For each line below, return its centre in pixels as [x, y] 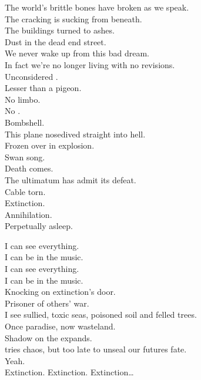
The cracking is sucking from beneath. [73, 19]
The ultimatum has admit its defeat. [71, 179]
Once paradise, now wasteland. [60, 326]
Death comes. [29, 168]
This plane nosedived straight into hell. [75, 134]
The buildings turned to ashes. [60, 30]
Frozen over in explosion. [50, 145]
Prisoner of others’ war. [47, 303]
